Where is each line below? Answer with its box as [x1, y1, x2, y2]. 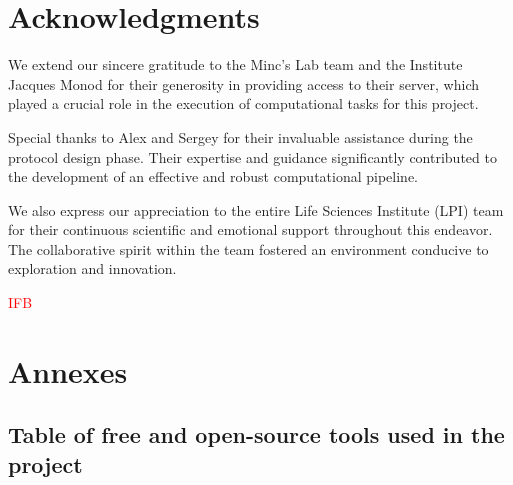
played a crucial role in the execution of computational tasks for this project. [8, 93, 479, 114]
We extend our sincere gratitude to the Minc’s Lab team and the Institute [8, 54, 463, 75]
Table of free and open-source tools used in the [8, 419, 505, 450]
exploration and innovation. [8, 258, 177, 279]
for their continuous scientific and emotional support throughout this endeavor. [8, 219, 493, 240]
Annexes [8, 350, 128, 391]
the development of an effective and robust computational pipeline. [8, 166, 419, 187]
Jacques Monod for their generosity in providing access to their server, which [8, 73, 480, 94]
